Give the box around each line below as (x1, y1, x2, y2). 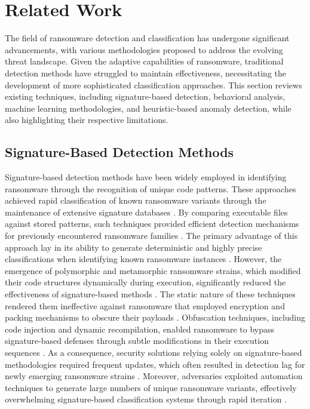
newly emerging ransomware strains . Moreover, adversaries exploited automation (5, 370, 303, 382)
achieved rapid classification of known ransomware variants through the (5, 194, 266, 207)
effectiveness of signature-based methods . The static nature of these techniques (5, 288, 296, 300)
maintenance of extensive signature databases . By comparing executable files (5, 205, 288, 218)
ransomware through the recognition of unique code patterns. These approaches (5, 182, 296, 195)
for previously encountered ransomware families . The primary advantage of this (5, 229, 298, 242)
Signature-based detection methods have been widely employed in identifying (5, 171, 287, 183)
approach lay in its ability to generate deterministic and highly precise (5, 241, 262, 253)
